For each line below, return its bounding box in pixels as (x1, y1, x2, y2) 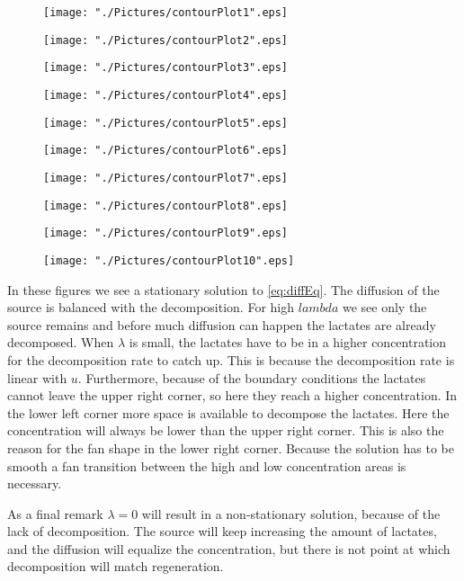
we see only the (342, 298, 427, 317)
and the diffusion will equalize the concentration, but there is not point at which (7, 539, 451, 558)
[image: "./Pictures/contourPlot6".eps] (43, 144, 289, 157)
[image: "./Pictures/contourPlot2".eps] (43, 33, 289, 47)
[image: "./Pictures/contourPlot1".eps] (43, 6, 289, 19)
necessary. (7, 474, 62, 493)
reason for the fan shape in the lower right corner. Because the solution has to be (7, 438, 455, 457)
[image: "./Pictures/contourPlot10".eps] (43, 254, 295, 267)
